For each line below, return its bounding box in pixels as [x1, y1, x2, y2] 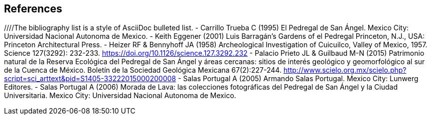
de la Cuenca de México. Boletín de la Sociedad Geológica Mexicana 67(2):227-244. [4, 66, 282, 75]
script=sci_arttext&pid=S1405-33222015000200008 [4, 74, 176, 83]
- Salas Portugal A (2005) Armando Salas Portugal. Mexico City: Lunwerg [178, 74, 419, 83]
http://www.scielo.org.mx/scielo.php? [283, 66, 407, 75]
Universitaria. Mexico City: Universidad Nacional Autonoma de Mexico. [4, 91, 236, 100]
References [4, 2, 62, 15]
